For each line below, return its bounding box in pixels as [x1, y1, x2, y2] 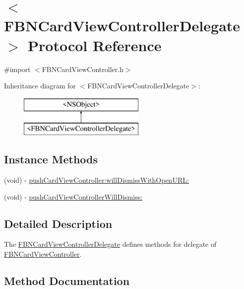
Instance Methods [4, 151, 98, 167]
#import [4, 64, 31, 74]
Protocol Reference [28, 35, 162, 55]
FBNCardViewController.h [42, 64, 123, 74]
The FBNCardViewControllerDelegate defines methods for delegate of [4, 239, 217, 249]
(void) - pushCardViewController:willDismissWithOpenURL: [4, 175, 189, 185]
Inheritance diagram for [4, 80, 76, 91]
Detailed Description [4, 216, 113, 231]
